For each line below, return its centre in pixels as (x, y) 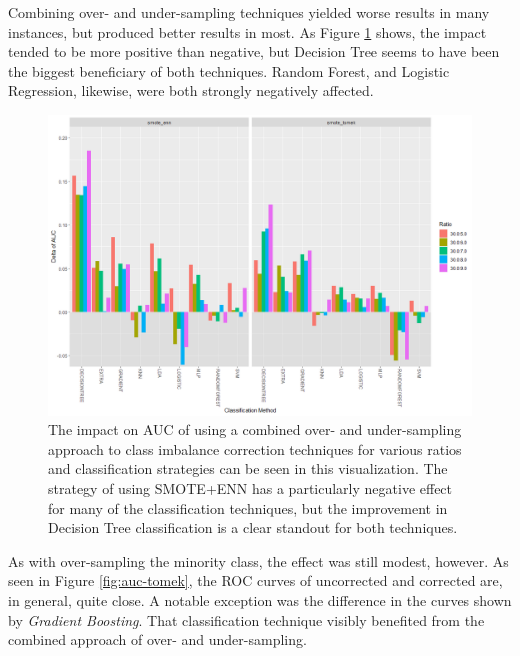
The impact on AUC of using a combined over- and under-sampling (255, 429)
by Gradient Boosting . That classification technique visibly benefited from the (246, 619)
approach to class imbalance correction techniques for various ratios (255, 448)
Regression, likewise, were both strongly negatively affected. (191, 90)
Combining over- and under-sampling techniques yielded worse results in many (249, 12)
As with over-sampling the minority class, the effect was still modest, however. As (258, 560)
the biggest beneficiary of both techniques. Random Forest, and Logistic (229, 70)
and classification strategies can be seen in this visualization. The (248, 468)
